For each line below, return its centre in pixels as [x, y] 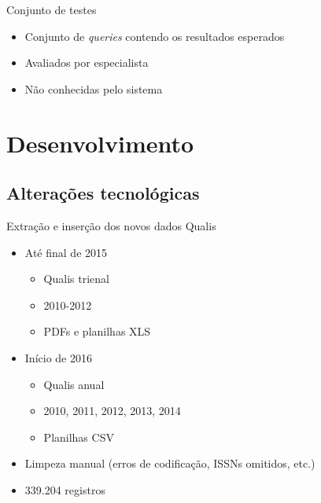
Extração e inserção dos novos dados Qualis [111, 225]
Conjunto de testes [52, 9]
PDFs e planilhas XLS [97, 331]
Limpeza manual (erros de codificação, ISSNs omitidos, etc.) [170, 463]
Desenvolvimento [100, 143]
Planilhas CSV [79, 437]
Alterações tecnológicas [103, 193]
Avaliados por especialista [87, 62]
